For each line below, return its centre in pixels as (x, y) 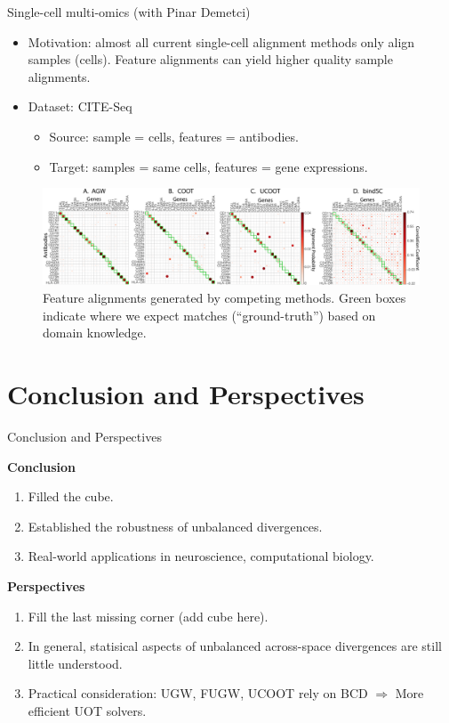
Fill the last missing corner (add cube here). (148, 616)
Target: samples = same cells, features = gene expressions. (208, 166)
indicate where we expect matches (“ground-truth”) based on (209, 315)
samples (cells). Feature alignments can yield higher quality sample (210, 59)
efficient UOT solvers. (87, 710)
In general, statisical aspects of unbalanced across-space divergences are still (235, 646)
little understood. (75, 663)
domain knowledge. (95, 333)
